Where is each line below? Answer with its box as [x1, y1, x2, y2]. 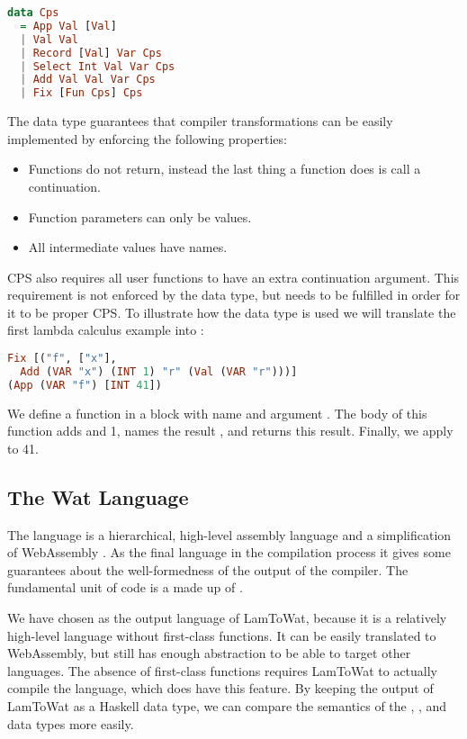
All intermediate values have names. [28, 238, 228, 257]
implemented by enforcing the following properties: [7, 129, 287, 148]
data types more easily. [7, 714, 134, 733]
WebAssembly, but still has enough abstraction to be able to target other [7, 644, 411, 662]
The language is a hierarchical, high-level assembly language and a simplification [7, 525, 452, 544]
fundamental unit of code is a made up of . [7, 578, 243, 597]
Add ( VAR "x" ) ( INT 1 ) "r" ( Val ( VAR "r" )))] [20, 365, 298, 378]
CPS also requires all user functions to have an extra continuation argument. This [7, 267, 460, 286]
